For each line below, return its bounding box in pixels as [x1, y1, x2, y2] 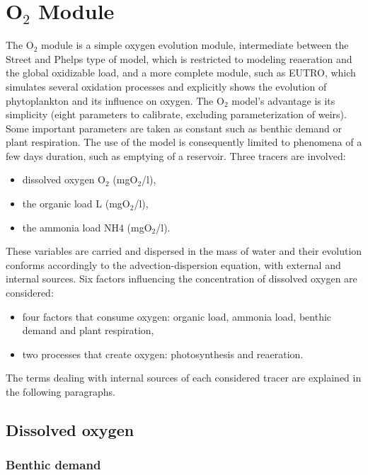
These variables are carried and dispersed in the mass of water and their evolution [6, 244, 362, 258]
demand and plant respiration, [22, 323, 154, 338]
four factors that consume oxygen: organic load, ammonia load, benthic [22, 309, 332, 324]
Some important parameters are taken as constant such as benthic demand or [6, 120, 342, 135]
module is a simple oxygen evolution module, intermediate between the [41, 38, 349, 52]
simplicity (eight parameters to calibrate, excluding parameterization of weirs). [6, 107, 347, 122]
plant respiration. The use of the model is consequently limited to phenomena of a [6, 135, 362, 149]
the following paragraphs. [6, 384, 115, 399]
